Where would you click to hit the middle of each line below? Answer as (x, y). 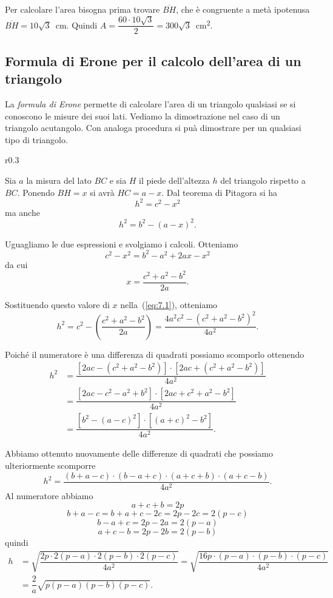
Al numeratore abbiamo (49, 495)
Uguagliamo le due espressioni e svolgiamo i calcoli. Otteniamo (122, 244)
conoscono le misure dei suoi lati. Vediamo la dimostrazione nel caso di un (143, 116)
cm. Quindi (76, 25)
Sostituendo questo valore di (57, 305)
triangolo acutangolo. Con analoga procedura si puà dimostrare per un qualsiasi (153, 128)
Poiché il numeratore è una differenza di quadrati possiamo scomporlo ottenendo (155, 354)
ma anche (22, 212)
